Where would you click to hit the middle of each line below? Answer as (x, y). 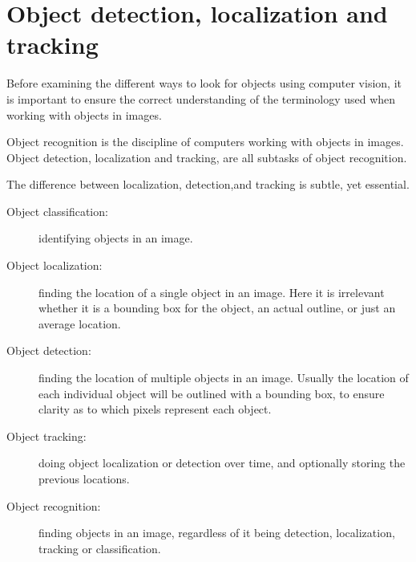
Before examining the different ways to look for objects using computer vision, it (204, 83)
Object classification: (57, 211)
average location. (80, 323)
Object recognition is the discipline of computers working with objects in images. (205, 142)
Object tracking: (46, 436)
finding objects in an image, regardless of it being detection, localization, (217, 533)
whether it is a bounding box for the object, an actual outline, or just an (217, 308)
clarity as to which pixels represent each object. (155, 409)
